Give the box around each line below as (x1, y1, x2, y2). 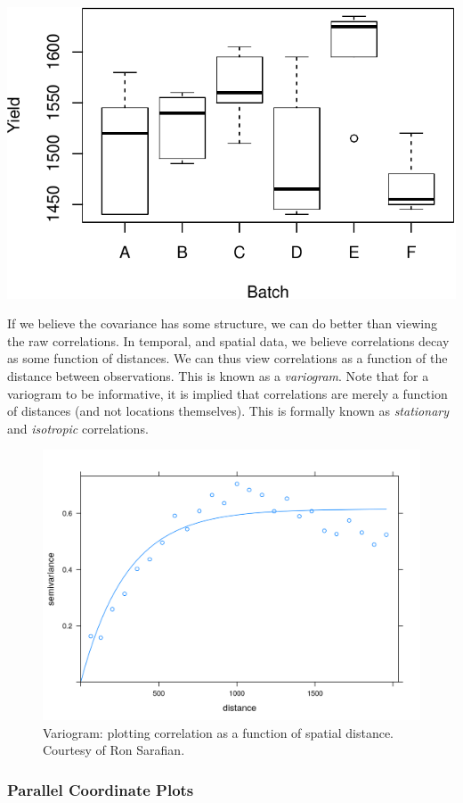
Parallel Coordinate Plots (7, 778, 194, 800)
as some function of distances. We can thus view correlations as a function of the (7, 349, 448, 368)
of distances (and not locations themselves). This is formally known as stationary (7, 401, 450, 420)
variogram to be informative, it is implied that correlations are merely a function (7, 384, 448, 402)
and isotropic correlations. (7, 418, 149, 437)
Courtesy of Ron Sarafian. (43, 741, 185, 759)
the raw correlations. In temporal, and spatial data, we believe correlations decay (7, 331, 450, 350)
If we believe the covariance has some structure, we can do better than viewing (7, 314, 437, 333)
